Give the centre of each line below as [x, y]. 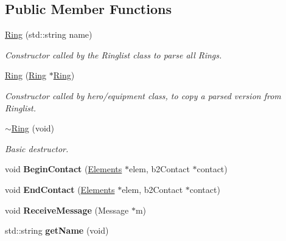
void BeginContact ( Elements [64, 169]
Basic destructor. [37, 148]
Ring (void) [33, 128]
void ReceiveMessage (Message [67, 210]
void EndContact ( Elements [60, 189]
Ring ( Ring [26, 75]
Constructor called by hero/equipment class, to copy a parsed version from [143, 95]
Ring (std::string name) [49, 34]
